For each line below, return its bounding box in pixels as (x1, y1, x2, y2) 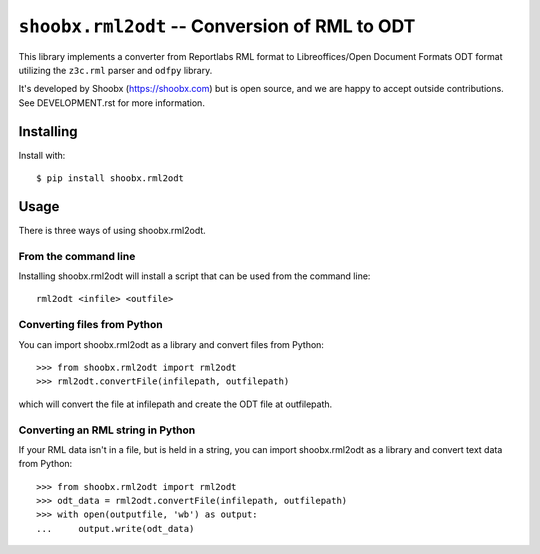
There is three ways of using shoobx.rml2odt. (18, 224, 207, 236)
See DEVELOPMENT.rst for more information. (18, 96, 205, 109)
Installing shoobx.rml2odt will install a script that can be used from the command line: (18, 270, 371, 282)
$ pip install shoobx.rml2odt (36, 173, 185, 184)
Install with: (18, 149, 66, 161)
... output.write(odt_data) (36, 523, 195, 534)
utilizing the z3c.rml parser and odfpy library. (18, 64, 213, 76)
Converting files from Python (18, 318, 164, 332)
